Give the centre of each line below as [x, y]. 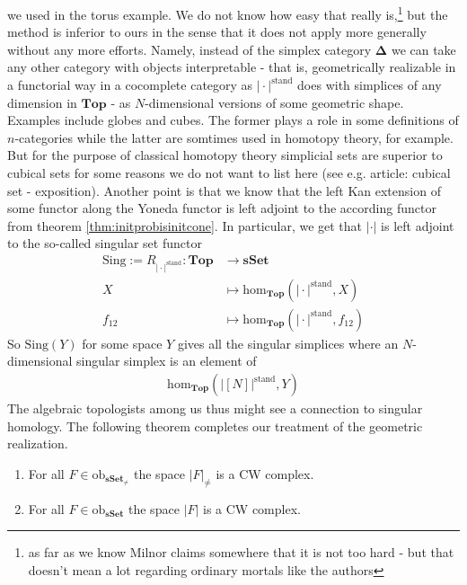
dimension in [42, 102]
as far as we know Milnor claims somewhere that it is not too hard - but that [241, 552]
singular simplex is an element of [167, 361]
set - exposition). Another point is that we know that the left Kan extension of [224, 190]
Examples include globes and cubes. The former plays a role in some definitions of [233, 120]
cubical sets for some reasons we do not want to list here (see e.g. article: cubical [229, 173]
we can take [423, 49]
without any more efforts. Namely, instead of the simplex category [189, 49]
